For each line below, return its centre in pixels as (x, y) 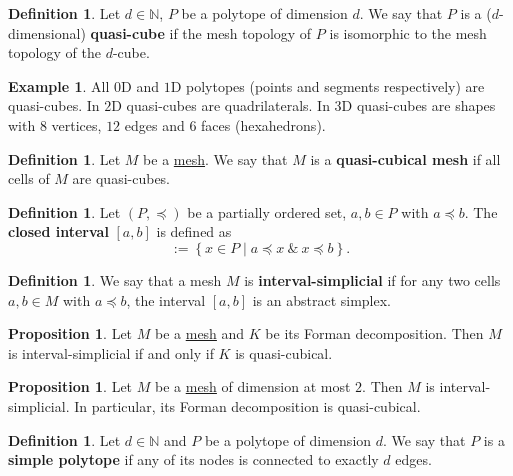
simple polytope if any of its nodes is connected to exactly (193, 459)
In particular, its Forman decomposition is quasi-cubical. (247, 405)
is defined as (194, 231)
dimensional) (47, 32)
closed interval (58, 231)
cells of (29, 178)
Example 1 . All (59, 85)
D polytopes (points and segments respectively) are (327, 85)
